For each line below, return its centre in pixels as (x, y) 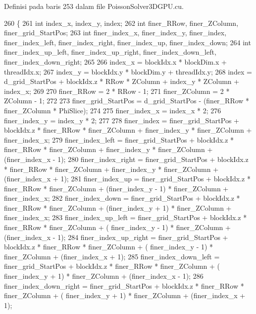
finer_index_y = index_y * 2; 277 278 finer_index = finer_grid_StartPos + (122, 120)
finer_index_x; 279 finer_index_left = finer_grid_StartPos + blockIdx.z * (119, 139)
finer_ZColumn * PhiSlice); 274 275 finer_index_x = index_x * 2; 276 (113, 110)
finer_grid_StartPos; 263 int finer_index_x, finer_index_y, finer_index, (115, 33)
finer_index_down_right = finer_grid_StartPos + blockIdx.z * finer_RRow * (124, 285)
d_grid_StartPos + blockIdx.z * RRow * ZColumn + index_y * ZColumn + (122, 81)
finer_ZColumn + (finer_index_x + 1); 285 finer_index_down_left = (112, 256)
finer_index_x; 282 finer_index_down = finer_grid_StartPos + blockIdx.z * (122, 198)
